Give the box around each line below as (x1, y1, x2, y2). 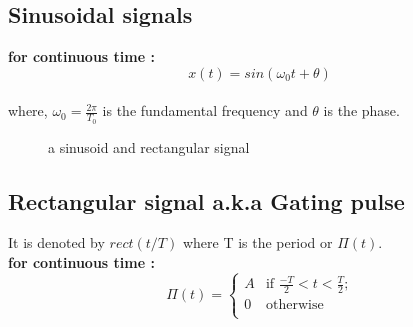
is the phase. (323, 100, 400, 121)
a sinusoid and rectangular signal (48, 136, 250, 157)
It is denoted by (8, 232, 105, 253)
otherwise (265, 298, 324, 313)
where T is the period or (182, 232, 333, 253)
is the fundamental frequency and (102, 100, 308, 121)
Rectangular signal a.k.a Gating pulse (8, 185, 405, 216)
